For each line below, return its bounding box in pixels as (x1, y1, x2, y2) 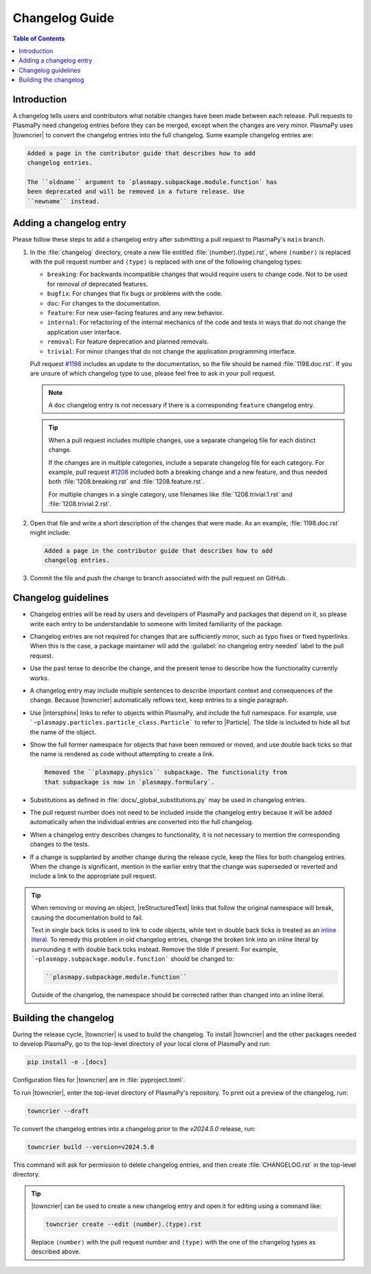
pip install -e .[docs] (27, 1058, 108, 1066)
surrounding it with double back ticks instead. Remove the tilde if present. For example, (31, 945, 278, 953)
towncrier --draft (27, 1106, 89, 1115)
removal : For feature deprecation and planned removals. (47, 337, 210, 346)
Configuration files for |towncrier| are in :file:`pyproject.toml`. (12, 1076, 185, 1084)
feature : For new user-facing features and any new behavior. (47, 308, 224, 317)
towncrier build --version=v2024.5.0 (27, 1143, 155, 1150)
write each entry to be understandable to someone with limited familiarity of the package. (30, 619, 284, 628)
